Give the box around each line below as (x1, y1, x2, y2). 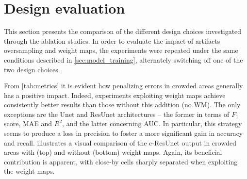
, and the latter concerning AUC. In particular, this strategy (62, 118, 242, 129)
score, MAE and (4, 118, 52, 129)
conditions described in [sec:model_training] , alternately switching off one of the (4, 54, 243, 65)
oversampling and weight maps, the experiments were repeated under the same (4, 45, 238, 55)
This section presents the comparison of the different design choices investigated (4, 26, 242, 36)
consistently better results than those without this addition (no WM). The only (4, 99, 241, 110)
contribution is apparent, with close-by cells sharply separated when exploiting (4, 156, 238, 166)
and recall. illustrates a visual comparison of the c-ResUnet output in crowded (4, 137, 237, 147)
